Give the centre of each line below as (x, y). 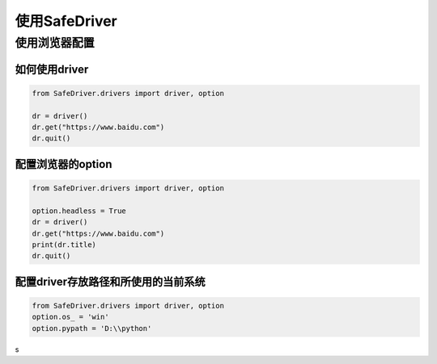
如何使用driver (52, 69)
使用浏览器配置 (55, 43)
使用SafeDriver (66, 21)
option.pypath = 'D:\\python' (92, 328)
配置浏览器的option (64, 164)
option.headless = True (79, 211)
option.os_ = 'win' (70, 317)
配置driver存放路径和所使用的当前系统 (110, 281)
